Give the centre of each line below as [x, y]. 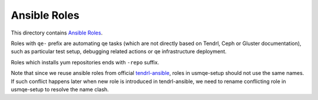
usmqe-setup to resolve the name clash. [60, 89]
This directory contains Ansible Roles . [57, 33]
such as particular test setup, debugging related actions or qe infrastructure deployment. [119, 51]
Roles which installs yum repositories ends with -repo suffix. [85, 62]
